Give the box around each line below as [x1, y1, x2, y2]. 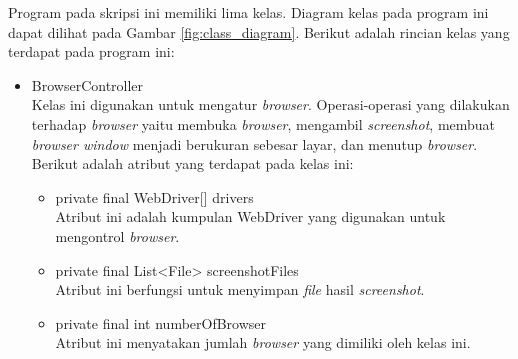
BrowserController [31, 74, 144, 95]
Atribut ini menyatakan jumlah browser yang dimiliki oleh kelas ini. [55, 332, 471, 353]
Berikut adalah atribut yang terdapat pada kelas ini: [31, 153, 354, 174]
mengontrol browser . [55, 225, 180, 246]
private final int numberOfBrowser [55, 312, 267, 333]
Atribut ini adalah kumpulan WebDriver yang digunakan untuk [55, 206, 446, 227]
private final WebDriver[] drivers [55, 186, 254, 207]
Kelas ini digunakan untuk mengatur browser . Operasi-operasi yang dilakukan [31, 94, 510, 115]
